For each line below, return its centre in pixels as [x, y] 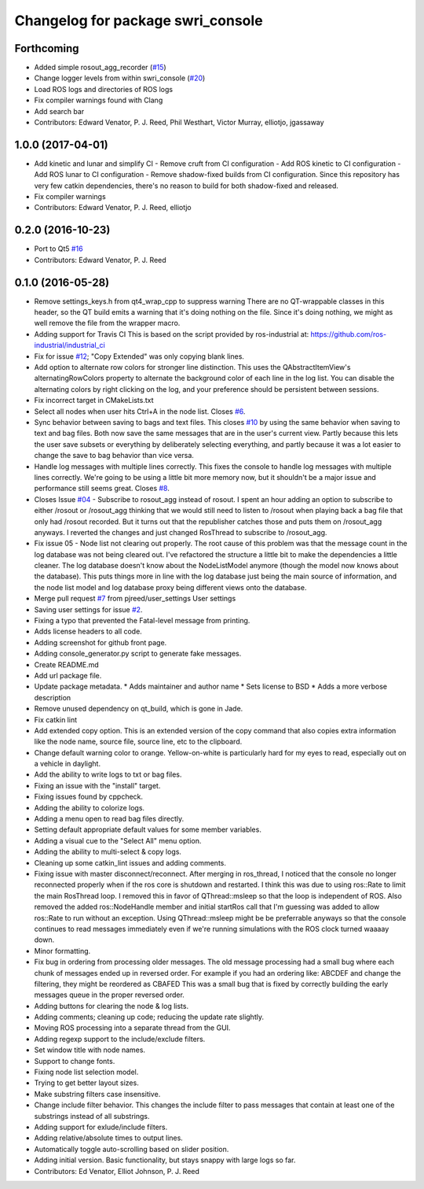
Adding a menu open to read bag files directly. [109, 819]
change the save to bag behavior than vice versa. [114, 456]
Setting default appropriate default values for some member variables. [148, 829]
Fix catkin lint [56, 719]
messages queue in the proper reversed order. [109, 995]
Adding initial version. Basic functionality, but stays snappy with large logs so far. [165, 1160]
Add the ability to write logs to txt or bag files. [108, 774]
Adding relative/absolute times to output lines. [109, 1138]
